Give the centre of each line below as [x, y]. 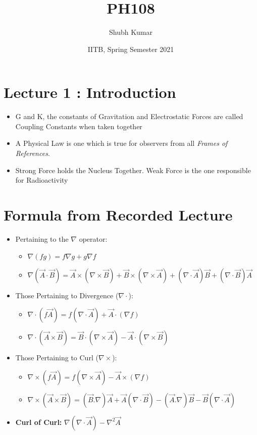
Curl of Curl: [39, 422]
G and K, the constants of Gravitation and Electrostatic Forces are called [129, 116]
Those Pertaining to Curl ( [57, 358]
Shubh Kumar [131, 32]
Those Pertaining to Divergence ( [67, 295]
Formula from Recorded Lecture [118, 214]
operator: [93, 238]
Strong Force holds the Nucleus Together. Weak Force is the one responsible [133, 170]
